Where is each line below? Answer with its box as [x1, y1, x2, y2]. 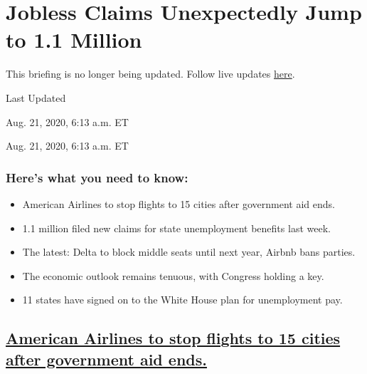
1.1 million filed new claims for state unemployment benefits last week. [22, 220, 331, 235]
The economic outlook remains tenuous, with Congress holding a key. [22, 268, 324, 283]
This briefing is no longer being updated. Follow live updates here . [6, 66, 295, 81]
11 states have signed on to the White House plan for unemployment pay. [22, 292, 343, 307]
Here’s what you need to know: [6, 168, 188, 186]
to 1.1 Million [6, 25, 142, 54]
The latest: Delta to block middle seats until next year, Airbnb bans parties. [22, 244, 356, 259]
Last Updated [6, 90, 66, 105]
